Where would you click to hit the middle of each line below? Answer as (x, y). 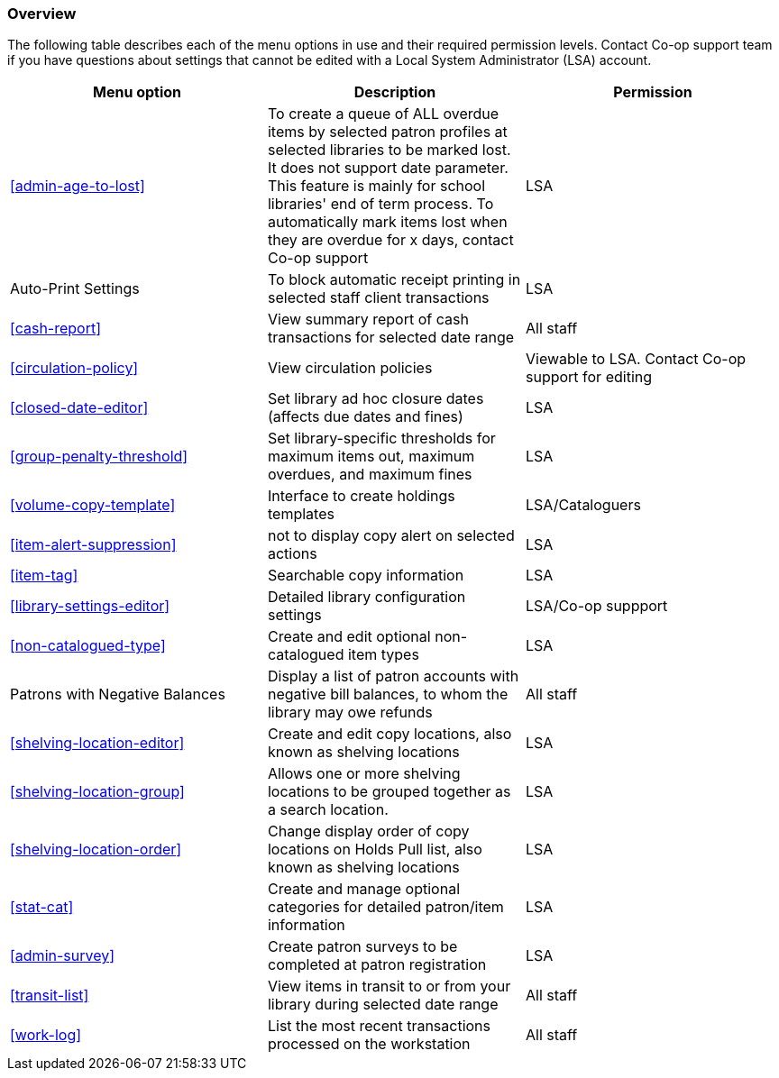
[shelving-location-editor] (97, 743)
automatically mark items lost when (387, 222)
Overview (42, 14)
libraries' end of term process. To (380, 204)
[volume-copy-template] (93, 505)
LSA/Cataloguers (583, 505)
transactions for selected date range (391, 338)
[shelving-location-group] (97, 792)
